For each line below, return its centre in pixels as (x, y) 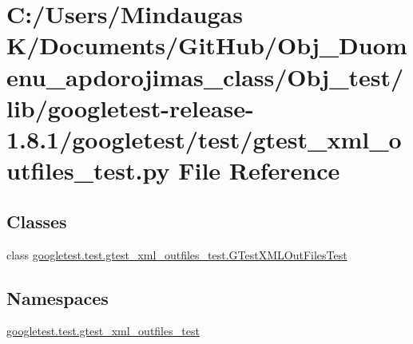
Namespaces (58, 297)
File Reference (259, 170)
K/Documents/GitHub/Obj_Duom (207, 45)
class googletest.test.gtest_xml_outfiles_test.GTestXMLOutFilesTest (177, 254)
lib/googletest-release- (130, 107)
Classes (37, 221)
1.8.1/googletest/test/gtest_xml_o (204, 138)
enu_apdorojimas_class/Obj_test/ (205, 76)
